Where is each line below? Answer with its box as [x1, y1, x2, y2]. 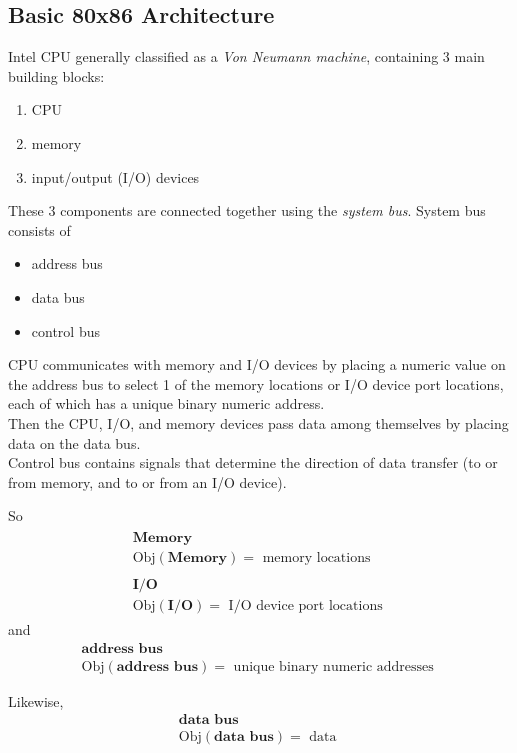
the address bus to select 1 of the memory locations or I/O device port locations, [8, 373, 504, 394]
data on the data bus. [8, 432, 141, 453]
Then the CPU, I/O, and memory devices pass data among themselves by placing [8, 412, 509, 433]
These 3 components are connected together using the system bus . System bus [8, 200, 486, 221]
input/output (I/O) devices [31, 166, 200, 187]
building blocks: [8, 65, 105, 86]
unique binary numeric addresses [233, 659, 434, 674]
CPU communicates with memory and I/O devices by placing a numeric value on [8, 354, 506, 375]
